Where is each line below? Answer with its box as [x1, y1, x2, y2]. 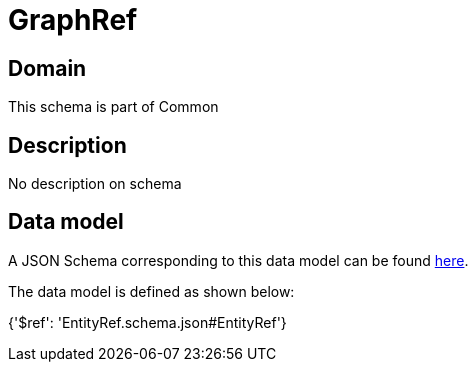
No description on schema [8, 175, 182, 193]
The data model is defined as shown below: [8, 282, 295, 300]
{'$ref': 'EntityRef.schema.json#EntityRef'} [8, 313, 287, 331]
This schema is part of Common [8, 98, 219, 116]
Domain [8, 55, 87, 81]
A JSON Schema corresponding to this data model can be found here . [8, 251, 469, 269]
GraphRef [8, 3, 138, 37]
